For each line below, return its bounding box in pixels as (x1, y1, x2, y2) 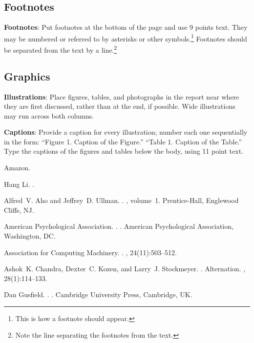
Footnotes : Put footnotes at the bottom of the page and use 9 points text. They (4, 22, 248, 32)
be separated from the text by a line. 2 (4, 43, 117, 55)
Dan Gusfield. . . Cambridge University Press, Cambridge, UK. (4, 289, 192, 300)
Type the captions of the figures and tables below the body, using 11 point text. (4, 146, 243, 156)
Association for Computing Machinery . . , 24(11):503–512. (4, 247, 177, 257)
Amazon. (4, 162, 31, 173)
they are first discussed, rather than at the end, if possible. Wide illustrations (4, 101, 235, 111)
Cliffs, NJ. (4, 204, 34, 215)
